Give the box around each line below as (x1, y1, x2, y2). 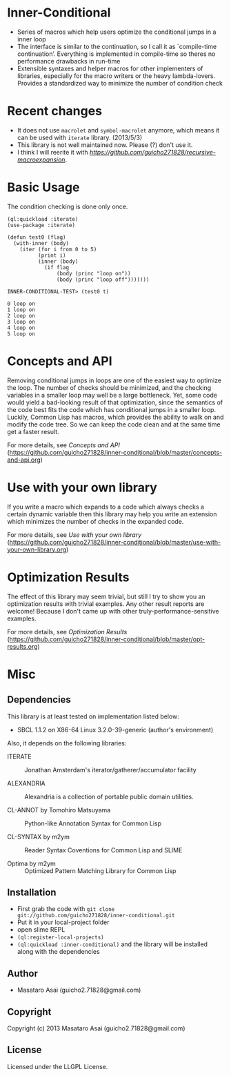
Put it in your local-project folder (17, 918, 110, 926)
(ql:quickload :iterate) (7, 215, 79, 222)
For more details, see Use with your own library (7, 530, 142, 539)
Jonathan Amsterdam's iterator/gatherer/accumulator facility (24, 765, 197, 774)
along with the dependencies (17, 948, 100, 956)
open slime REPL (17, 926, 66, 934)
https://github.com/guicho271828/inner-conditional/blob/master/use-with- (9, 538, 221, 546)
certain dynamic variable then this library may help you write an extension (7, 509, 217, 518)
